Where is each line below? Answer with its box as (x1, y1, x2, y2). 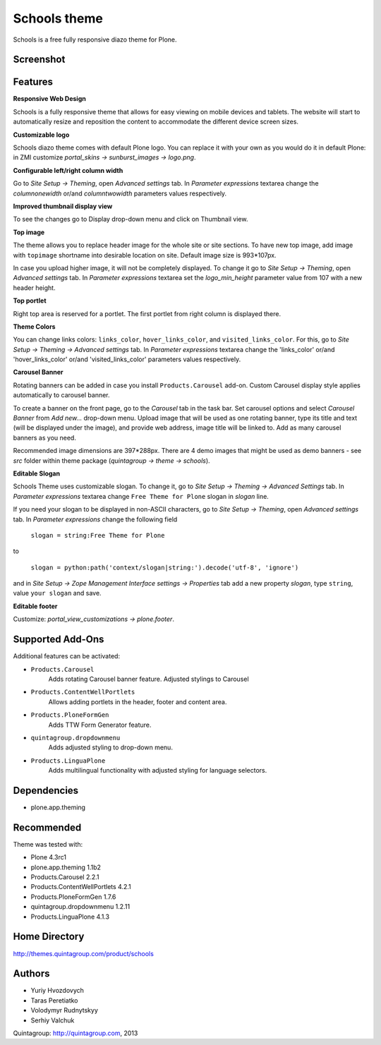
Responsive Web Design (13, 95, 86, 103)
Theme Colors (13, 322, 56, 331)
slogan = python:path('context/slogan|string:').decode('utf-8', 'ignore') (30, 563, 299, 572)
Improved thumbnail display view (13, 202, 113, 210)
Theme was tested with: (13, 840, 83, 848)
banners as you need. (13, 433, 77, 442)
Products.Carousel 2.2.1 (30, 873, 99, 881)
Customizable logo (13, 131, 70, 139)
